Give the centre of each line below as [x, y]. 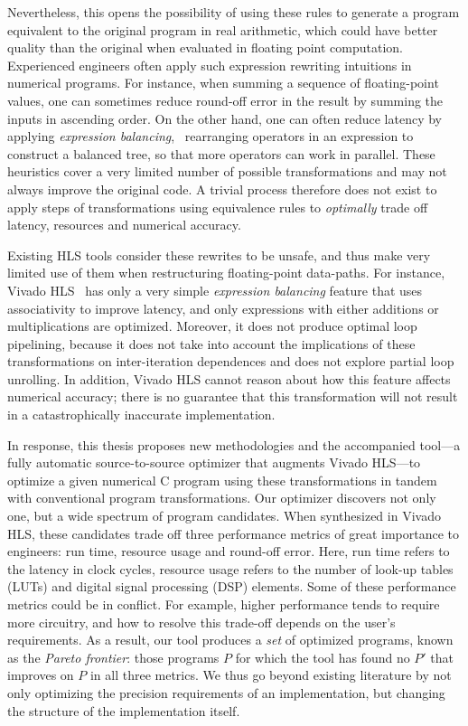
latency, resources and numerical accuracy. [124, 225]
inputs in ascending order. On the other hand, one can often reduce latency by [225, 118]
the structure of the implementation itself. [124, 710]
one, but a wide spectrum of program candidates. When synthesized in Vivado [224, 516]
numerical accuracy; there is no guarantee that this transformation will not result [233, 396]
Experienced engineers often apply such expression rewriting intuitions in [210, 65]
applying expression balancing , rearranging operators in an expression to [211, 136]
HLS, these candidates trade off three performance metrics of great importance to [233, 533]
